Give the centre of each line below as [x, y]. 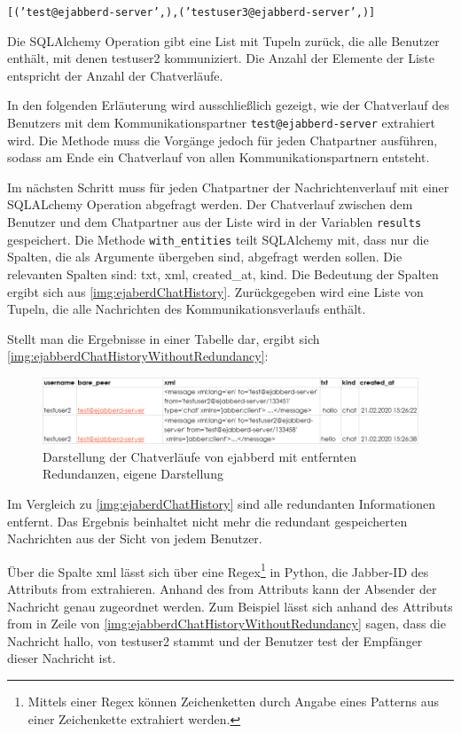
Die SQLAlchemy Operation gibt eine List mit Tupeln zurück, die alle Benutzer [223, 40]
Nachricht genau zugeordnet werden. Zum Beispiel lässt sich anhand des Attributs [230, 606]
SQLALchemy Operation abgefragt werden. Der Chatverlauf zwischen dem [210, 204]
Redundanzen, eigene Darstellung [133, 474]
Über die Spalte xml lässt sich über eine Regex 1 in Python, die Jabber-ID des [218, 570]
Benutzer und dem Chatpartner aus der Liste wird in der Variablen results [215, 222]
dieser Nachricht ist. [62, 658]
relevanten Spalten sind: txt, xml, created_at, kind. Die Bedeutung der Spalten [223, 273]
